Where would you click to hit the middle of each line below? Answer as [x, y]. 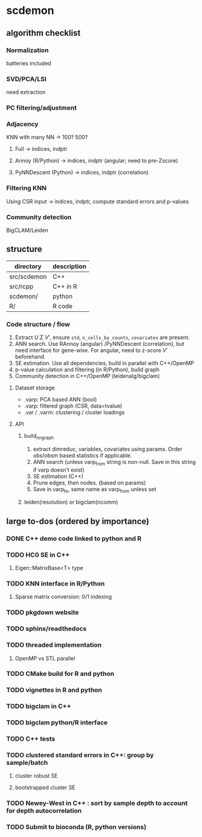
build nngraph [39, 437]
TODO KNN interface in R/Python [55, 584]
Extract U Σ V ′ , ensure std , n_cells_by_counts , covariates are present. [102, 337]
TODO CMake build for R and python [60, 674]
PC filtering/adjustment [42, 108]
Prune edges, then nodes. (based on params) [89, 483]
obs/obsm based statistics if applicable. [82, 455]
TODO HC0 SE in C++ [38, 555]
